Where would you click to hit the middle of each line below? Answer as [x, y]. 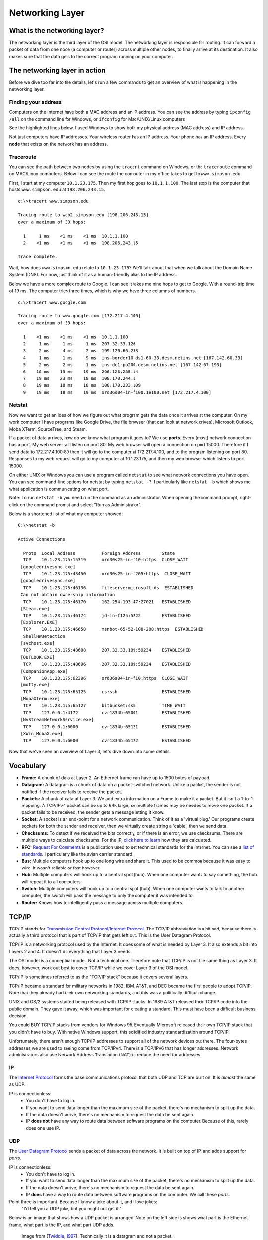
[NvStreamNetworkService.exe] [57, 720]
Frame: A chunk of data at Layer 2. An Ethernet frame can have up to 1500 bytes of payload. [116, 777]
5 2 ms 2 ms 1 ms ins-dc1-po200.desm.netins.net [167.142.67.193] [123, 365]
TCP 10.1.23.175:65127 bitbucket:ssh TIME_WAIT [104, 706]
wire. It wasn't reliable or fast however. [61, 868]
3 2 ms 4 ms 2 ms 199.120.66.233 [81, 351]
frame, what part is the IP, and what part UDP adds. [62, 1225]
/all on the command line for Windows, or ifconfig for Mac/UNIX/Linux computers [97, 119]
